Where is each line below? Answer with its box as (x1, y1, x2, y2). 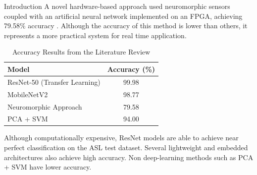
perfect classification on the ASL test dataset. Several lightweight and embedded (4, 142, 248, 153)
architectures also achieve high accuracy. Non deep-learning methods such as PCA (4, 152, 254, 162)
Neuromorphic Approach (7, 101, 82, 112)
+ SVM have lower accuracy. (4, 162, 92, 172)
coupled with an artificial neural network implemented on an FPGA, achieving (4, 10, 243, 21)
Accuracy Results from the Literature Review (12, 47, 151, 57)
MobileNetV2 (7, 89, 48, 99)
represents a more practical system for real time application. (4, 30, 187, 40)
